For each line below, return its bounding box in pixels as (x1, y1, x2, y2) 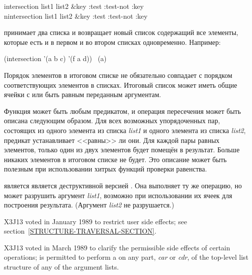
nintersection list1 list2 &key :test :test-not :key (4, 10, 148, 21)
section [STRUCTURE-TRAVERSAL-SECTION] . (4, 226, 157, 236)
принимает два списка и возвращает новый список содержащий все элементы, (4, 27, 238, 37)
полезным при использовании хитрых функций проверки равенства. (4, 164, 207, 174)
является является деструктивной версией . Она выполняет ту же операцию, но (4, 180, 242, 190)
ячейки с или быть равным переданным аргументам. (4, 89, 161, 100)
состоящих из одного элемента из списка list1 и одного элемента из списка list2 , (4, 125, 246, 135)
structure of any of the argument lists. (4, 262, 119, 272)
